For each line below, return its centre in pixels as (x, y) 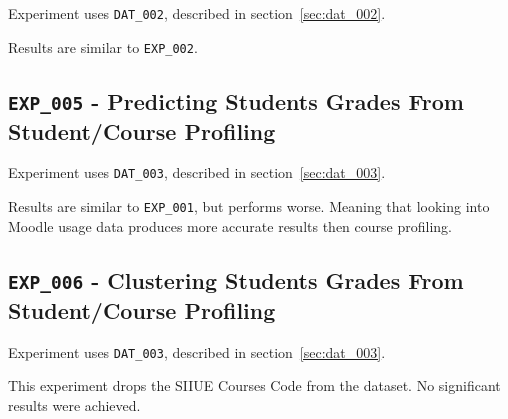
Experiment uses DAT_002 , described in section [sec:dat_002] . (197, 13)
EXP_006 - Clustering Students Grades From (236, 279)
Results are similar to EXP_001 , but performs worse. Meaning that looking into (249, 206)
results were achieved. (74, 404)
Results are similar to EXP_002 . (103, 46)
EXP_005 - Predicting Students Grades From (236, 100)
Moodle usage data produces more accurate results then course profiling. (230, 225)
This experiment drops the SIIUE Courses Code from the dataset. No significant (254, 385)
